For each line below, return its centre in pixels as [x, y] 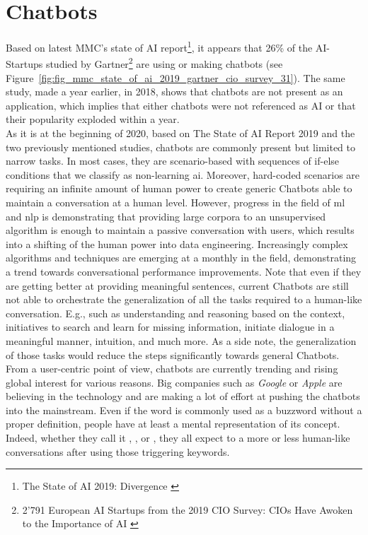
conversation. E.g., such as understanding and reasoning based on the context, [176, 313]
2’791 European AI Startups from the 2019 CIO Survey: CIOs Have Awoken [188, 509]
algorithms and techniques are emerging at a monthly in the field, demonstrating [181, 258]
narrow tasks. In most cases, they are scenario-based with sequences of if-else [173, 161]
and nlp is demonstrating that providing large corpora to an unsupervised [166, 216]
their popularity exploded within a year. [93, 119]
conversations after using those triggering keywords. [118, 451]
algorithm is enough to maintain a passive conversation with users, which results [180, 230]
